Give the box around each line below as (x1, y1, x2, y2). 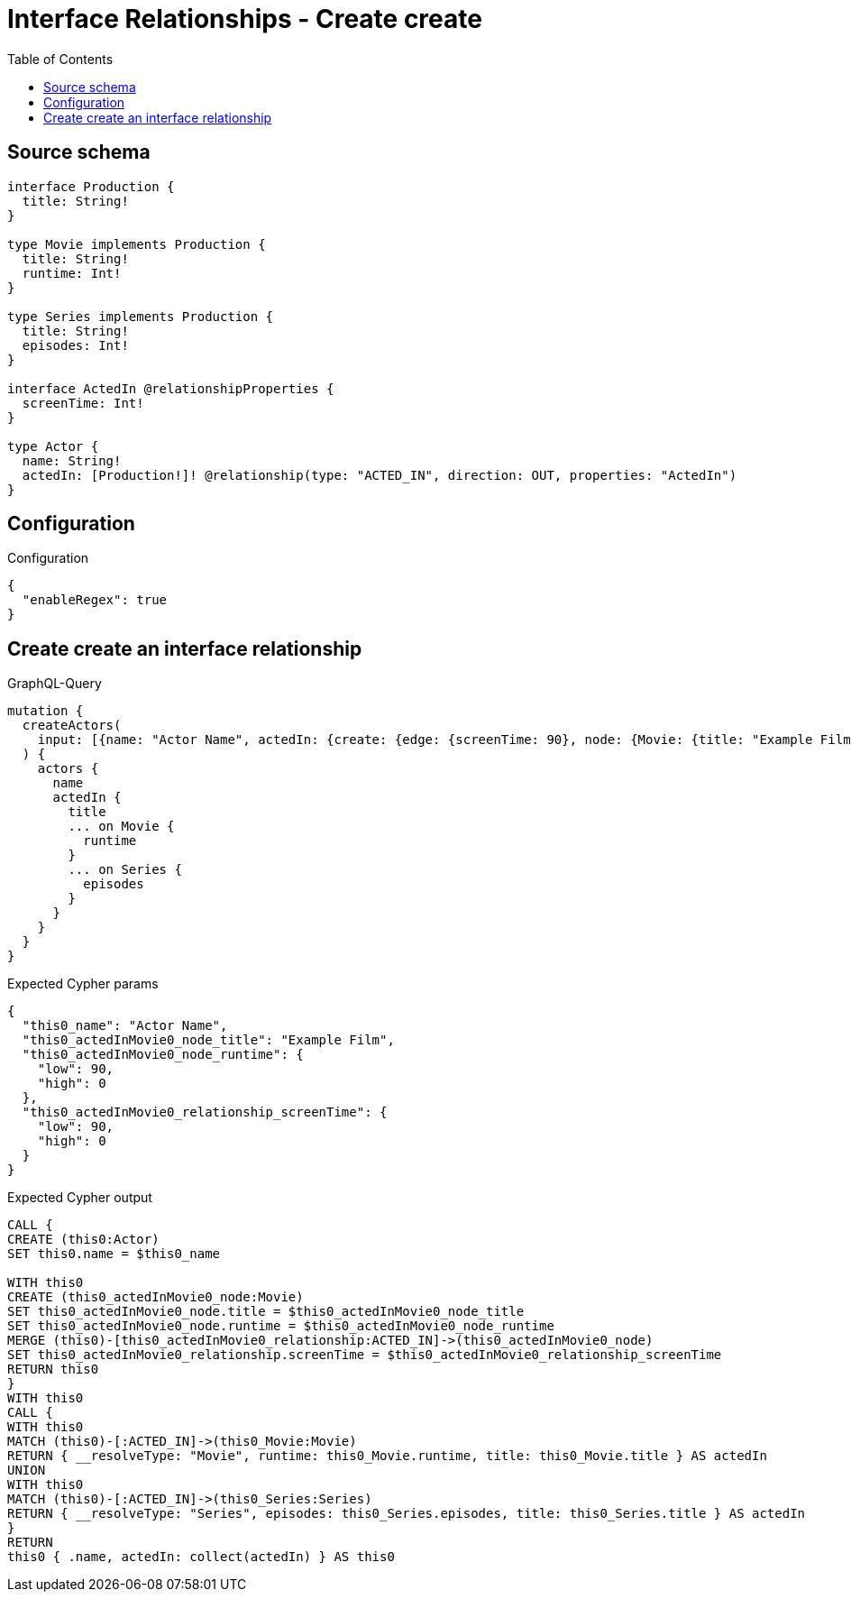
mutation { (7, 703, 84, 719)
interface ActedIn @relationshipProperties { (7, 381, 334, 396)
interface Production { (7, 179, 175, 194)
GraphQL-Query (7, 675, 102, 692)
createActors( (22, 718, 122, 733)
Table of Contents (7, 51, 114, 67)
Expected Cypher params (7, 976, 159, 992)
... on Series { (68, 862, 182, 878)
